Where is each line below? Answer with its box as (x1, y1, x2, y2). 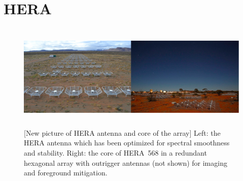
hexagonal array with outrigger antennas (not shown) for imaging (24, 157, 227, 168)
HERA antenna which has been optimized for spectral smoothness (24, 137, 230, 148)
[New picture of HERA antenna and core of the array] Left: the (24, 127, 221, 138)
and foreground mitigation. (24, 167, 108, 178)
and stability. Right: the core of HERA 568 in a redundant (24, 147, 207, 158)
